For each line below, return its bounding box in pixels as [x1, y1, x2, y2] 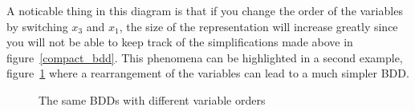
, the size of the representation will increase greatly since [119, 18, 398, 34]
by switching [6, 18, 68, 34]
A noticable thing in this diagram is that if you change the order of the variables [6, 2, 403, 18]
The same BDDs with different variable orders [39, 91, 266, 108]
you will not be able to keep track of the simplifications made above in [6, 34, 353, 50]
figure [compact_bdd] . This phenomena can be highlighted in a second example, [6, 49, 403, 65]
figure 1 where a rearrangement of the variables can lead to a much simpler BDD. [6, 65, 409, 81]
